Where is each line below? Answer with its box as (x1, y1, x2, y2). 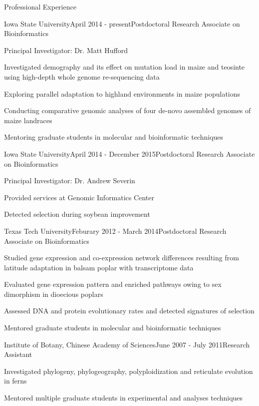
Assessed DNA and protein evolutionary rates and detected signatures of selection (4, 305, 255, 316)
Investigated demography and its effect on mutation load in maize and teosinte (4, 62, 245, 72)
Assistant (4, 349, 32, 359)
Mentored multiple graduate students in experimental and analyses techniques (4, 392, 243, 403)
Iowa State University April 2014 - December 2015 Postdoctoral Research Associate (4, 148, 255, 159)
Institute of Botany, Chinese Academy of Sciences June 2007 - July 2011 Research (4, 339, 250, 349)
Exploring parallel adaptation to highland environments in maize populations (4, 88, 241, 99)
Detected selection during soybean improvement (4, 209, 150, 219)
